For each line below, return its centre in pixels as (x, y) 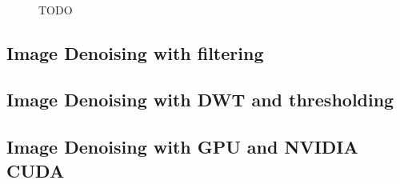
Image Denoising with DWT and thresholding (200, 100)
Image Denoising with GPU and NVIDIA (182, 147)
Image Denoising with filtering (135, 52)
